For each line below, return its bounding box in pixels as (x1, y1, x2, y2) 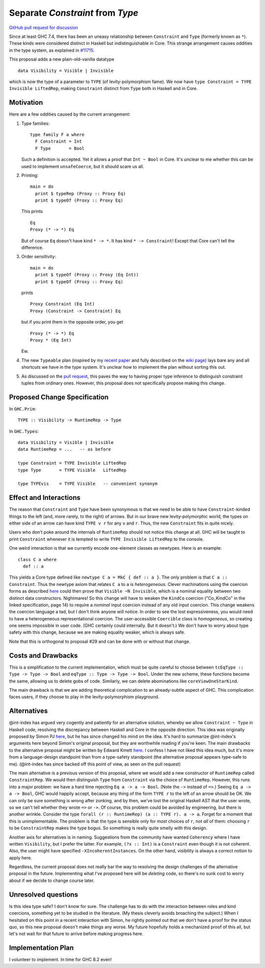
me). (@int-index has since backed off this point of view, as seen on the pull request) (9, 761, 181, 767)
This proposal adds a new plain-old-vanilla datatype (9, 57, 115, 62)
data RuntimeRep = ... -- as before (18, 446, 111, 452)
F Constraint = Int (35, 139, 82, 145)
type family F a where (30, 132, 85, 137)
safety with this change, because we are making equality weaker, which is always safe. (9, 629, 185, 635)
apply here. (9, 854, 32, 860)
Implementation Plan (9, 944, 74, 952)
